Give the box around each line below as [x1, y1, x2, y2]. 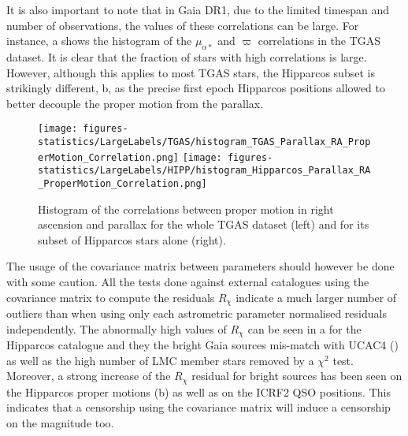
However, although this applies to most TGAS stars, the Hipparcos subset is [6, 64, 375, 80]
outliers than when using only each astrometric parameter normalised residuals [6, 305, 387, 322]
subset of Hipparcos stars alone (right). [38, 231, 226, 248]
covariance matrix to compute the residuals [6, 289, 215, 305]
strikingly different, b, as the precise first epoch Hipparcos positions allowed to [6, 80, 386, 96]
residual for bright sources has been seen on [191, 367, 402, 384]
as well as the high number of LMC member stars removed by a [6, 352, 314, 368]
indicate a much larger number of [236, 289, 397, 305]
